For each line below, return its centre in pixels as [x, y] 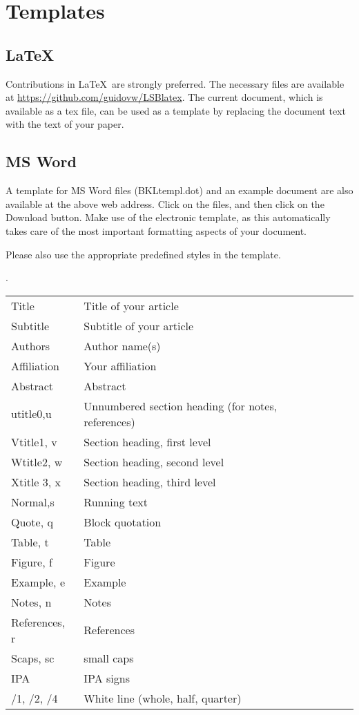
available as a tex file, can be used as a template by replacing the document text [176, 110]
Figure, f [32, 562]
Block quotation [123, 522]
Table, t [30, 542]
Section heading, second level [154, 461]
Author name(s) [122, 345]
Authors [31, 345]
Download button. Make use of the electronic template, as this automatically [168, 217]
